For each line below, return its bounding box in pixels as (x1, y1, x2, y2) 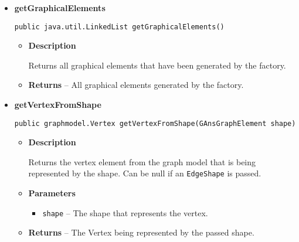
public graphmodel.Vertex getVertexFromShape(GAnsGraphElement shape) (14, 119, 296, 128)
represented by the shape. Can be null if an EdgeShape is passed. (28, 167, 261, 179)
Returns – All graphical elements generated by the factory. (28, 79, 244, 91)
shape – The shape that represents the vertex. (42, 206, 208, 219)
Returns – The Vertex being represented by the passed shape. (28, 226, 254, 238)
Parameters (28, 187, 76, 199)
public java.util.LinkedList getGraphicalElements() (14, 22, 225, 31)
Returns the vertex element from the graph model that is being (28, 155, 256, 168)
